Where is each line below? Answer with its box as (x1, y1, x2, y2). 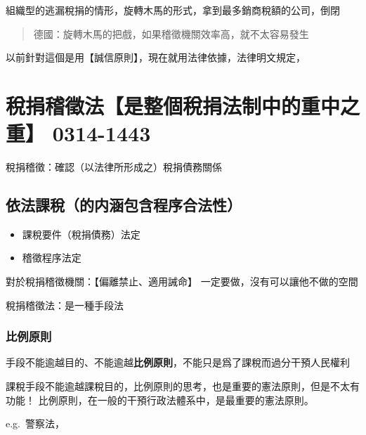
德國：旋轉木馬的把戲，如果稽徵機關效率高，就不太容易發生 (33, 26, 309, 41)
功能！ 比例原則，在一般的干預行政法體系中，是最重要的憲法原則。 (6, 392, 314, 407)
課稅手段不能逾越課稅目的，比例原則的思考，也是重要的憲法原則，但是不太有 (6, 379, 360, 394)
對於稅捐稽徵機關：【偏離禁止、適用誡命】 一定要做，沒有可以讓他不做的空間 (6, 274, 358, 289)
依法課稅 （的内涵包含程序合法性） (6, 194, 242, 216)
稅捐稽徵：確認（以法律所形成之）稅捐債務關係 (6, 160, 222, 174)
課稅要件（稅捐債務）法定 (22, 226, 140, 241)
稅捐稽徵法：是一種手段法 (6, 297, 124, 312)
